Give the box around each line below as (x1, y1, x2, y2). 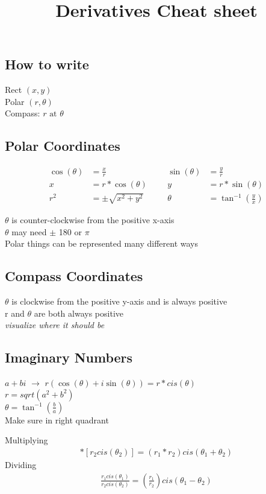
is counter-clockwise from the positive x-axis (11, 214, 175, 226)
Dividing (5, 458, 37, 470)
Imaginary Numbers (5, 348, 133, 367)
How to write (5, 55, 89, 74)
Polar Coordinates (5, 136, 120, 155)
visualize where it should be (5, 318, 105, 331)
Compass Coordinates (5, 267, 143, 285)
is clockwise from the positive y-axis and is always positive (11, 295, 227, 308)
